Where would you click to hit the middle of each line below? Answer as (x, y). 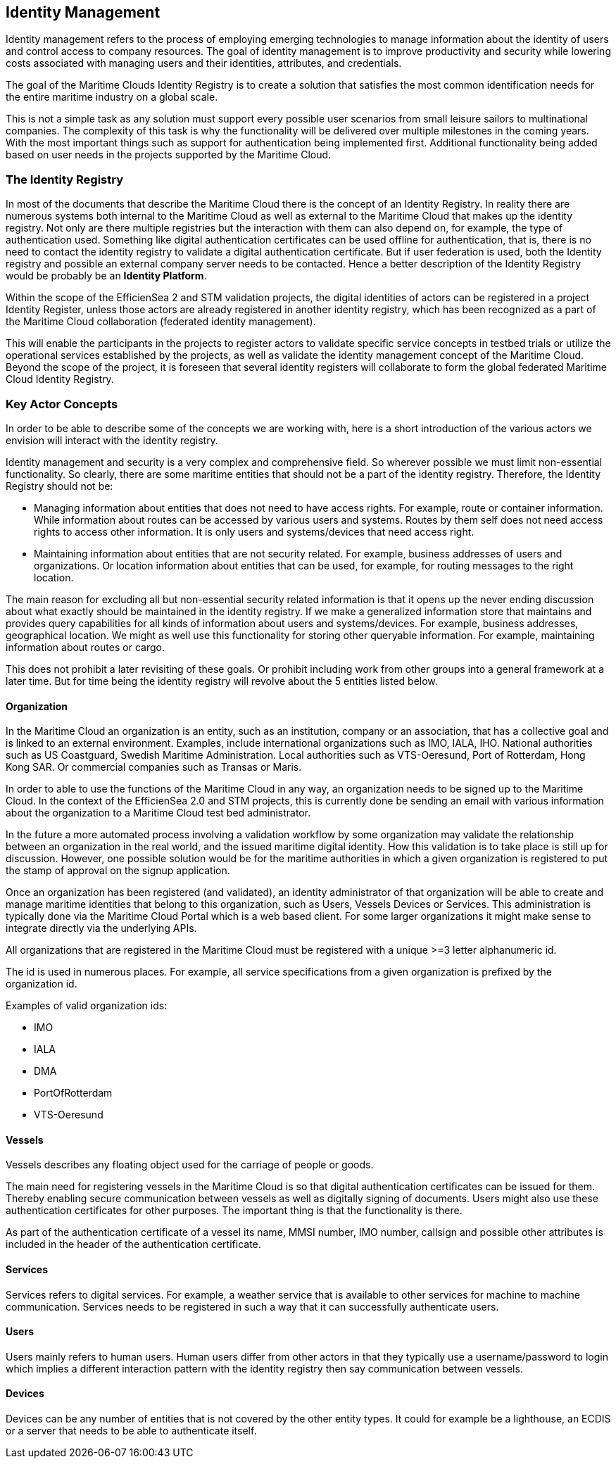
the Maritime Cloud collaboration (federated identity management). (161, 322)
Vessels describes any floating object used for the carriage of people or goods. (190, 1165)
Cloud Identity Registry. (60, 379)
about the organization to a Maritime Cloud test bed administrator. (158, 813)
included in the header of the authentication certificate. (133, 1244)
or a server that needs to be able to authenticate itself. (131, 1431)
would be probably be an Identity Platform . (106, 276)
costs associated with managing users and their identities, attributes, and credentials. (204, 63)
